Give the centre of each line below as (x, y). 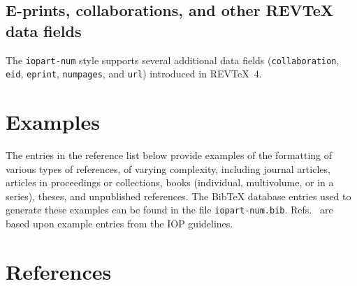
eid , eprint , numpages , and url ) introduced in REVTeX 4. (134, 74)
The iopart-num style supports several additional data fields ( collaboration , (173, 60)
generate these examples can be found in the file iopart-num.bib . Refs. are (169, 210)
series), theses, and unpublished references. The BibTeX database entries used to (178, 196)
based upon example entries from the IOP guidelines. (119, 224)
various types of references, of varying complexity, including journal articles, (168, 168)
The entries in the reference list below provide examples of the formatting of (169, 155)
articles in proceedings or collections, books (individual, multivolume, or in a (170, 182)
